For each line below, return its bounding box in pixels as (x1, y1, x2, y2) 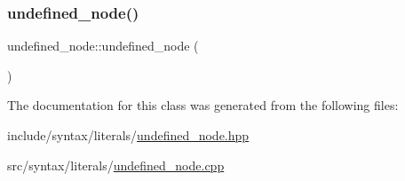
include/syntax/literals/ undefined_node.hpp (7, 126, 250, 144)
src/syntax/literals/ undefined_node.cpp (7, 155, 225, 174)
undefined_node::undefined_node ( (7, 36, 199, 55)
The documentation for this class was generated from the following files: (7, 96, 399, 114)
